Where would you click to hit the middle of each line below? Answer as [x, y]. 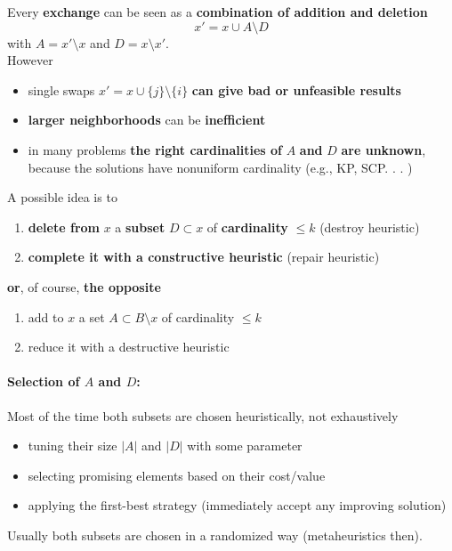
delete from [64, 227]
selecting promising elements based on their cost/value [177, 475]
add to [46, 316]
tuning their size [73, 446]
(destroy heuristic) [370, 227]
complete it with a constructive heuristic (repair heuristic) [204, 257]
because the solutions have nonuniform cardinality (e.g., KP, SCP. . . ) [220, 167]
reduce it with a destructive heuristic [129, 347]
